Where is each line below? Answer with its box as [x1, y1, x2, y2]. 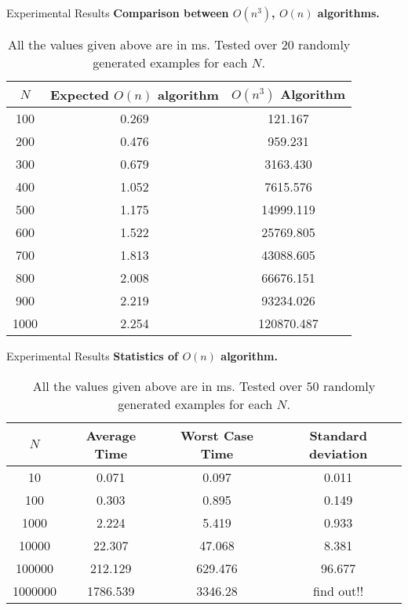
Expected [50, 85, 109, 104]
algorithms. [317, 5, 380, 20]
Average [86, 426, 137, 444]
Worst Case [180, 426, 253, 444]
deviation [309, 444, 368, 462]
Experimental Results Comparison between [6, 5, 229, 20]
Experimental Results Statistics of [6, 348, 178, 363]
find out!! [313, 581, 364, 600]
